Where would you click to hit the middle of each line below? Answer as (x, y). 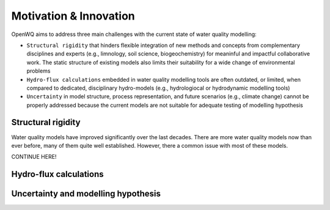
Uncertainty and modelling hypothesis (86, 194)
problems (38, 71)
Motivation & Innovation (73, 16)
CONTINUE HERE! (34, 157)
